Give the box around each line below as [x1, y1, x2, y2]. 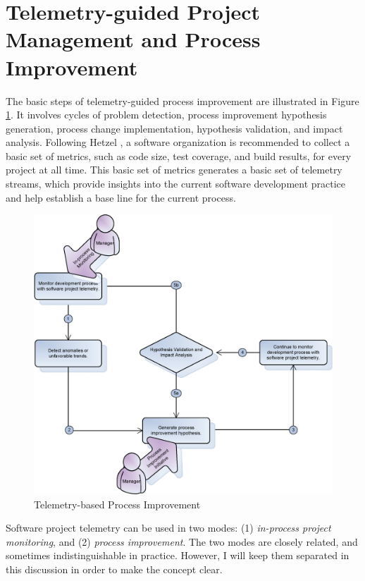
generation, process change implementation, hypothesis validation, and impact [6, 121, 343, 135]
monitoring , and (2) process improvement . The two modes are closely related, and [6, 534, 358, 549]
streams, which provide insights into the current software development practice [6, 176, 346, 191]
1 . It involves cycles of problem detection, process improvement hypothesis [6, 107, 327, 122]
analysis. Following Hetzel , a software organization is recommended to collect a [6, 135, 350, 149]
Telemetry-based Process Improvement [34, 496, 201, 511]
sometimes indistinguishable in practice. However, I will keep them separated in [6, 548, 349, 563]
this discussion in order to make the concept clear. [6, 561, 223, 576]
